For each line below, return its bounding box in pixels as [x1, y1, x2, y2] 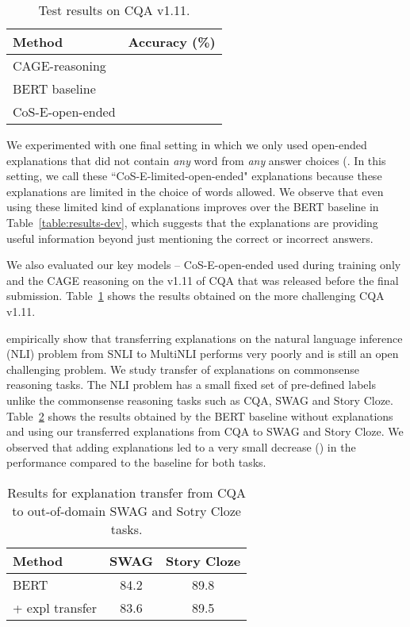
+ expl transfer [13, 598, 97, 617]
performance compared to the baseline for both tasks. [6, 454, 266, 471]
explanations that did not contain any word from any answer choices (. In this [6, 152, 386, 168]
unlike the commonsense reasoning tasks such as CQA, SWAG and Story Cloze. [6, 391, 393, 408]
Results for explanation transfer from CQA [7, 483, 246, 502]
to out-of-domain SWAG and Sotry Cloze [12, 501, 241, 520]
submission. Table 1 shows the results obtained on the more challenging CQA [6, 287, 385, 304]
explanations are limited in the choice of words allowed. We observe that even [6, 183, 384, 199]
